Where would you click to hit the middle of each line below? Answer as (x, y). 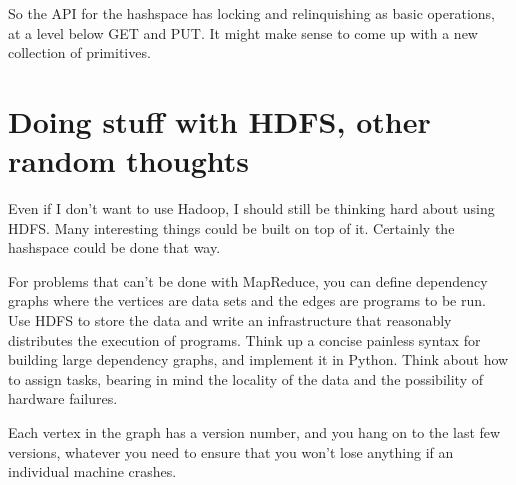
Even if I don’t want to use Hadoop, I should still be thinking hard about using (251, 208)
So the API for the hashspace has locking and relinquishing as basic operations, (251, 13)
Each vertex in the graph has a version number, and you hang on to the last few (254, 432)
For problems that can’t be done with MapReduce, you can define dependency (248, 280)
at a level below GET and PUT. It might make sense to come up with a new (243, 32)
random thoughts (129, 160)
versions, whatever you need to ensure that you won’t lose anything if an (231, 451)
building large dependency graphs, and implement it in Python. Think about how (258, 359)
